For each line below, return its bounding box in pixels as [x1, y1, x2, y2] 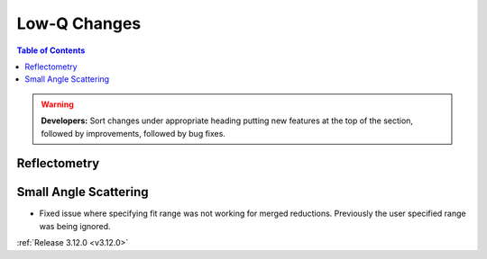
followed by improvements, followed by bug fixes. [41, 128, 225, 138]
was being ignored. [39, 220, 112, 231]
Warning [41, 99, 74, 110]
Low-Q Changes [16, 13, 142, 33]
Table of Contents [16, 45, 86, 56]
